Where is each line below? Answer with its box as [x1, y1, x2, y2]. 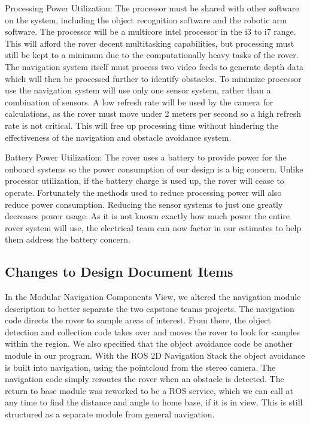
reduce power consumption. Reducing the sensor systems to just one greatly [5, 198, 283, 210]
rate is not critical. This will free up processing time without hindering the [5, 119, 279, 131]
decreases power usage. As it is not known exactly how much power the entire [5, 210, 290, 222]
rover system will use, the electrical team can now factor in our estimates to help [5, 221, 302, 234]
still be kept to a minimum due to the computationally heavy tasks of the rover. [5, 49, 299, 61]
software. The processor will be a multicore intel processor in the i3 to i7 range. [5, 25, 296, 38]
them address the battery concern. [5, 233, 130, 246]
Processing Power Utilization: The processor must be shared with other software [5, 2, 299, 14]
